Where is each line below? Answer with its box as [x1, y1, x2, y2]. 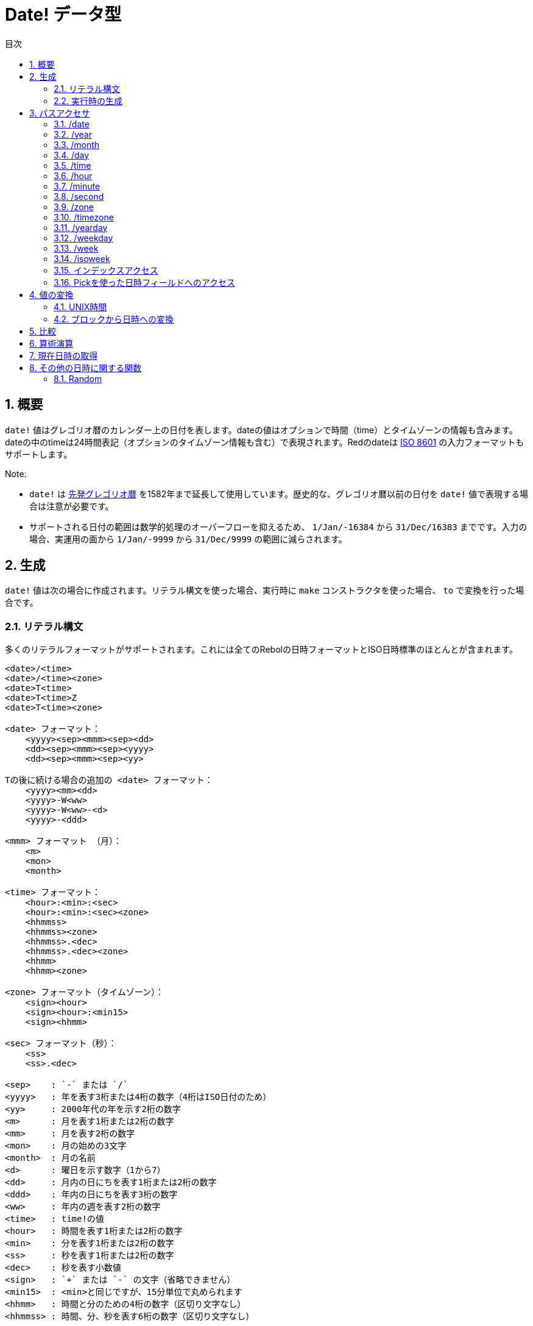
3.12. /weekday [54, 232, 113, 243]
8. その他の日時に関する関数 [29, 362, 142, 373]
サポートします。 [5, 448, 72, 459]
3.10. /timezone [54, 211, 114, 222]
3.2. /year [54, 129, 92, 140]
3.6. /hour [54, 170, 93, 181]
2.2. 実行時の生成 [54, 95, 123, 106]
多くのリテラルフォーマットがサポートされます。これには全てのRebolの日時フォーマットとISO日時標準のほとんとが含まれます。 [5, 644, 518, 655]
